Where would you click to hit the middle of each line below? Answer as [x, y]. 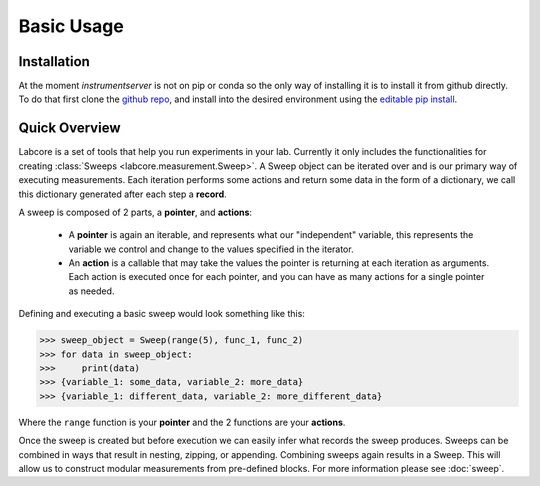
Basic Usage [71, 26]
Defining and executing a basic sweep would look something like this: [161, 314]
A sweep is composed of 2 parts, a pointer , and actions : [135, 212]
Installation [54, 61]
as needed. [91, 291]
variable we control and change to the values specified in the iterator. [211, 249]
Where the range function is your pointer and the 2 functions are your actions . [182, 422]
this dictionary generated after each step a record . [122, 194]
